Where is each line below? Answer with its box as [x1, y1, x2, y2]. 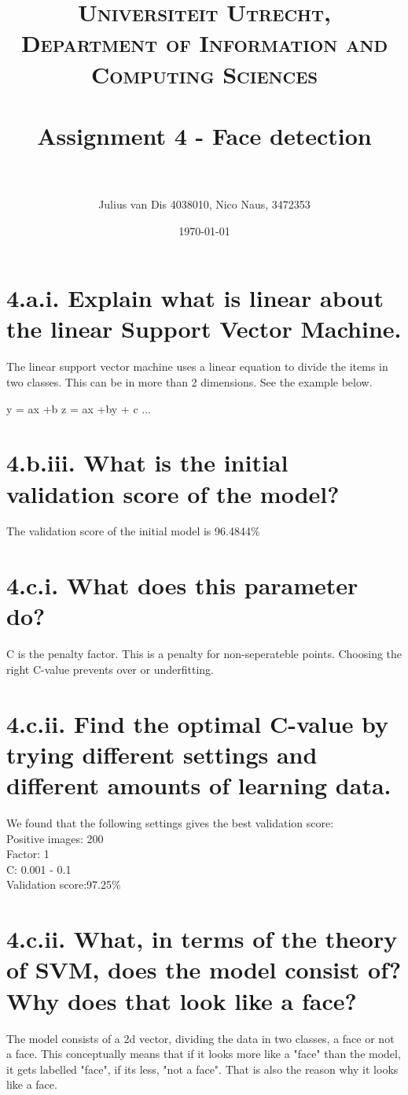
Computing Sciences [90, 57, 318, 90]
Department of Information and [20, 27, 388, 59]
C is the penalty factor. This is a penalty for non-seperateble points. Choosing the [6, 646, 402, 662]
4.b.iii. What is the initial [6, 446, 289, 479]
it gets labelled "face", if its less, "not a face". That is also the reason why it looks [6, 1060, 399, 1077]
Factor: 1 [6, 845, 50, 862]
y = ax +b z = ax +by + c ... [6, 400, 151, 416]
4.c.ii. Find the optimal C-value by [6, 707, 389, 739]
